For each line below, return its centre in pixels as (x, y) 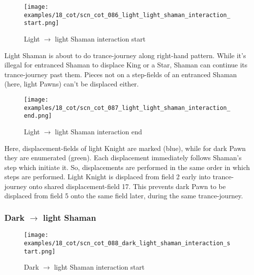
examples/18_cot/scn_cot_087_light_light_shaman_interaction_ (127, 108)
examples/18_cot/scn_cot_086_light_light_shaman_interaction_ (127, 15)
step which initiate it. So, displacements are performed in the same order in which (127, 167)
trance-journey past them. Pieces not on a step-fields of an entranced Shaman (121, 74)
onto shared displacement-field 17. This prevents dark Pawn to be (127, 186)
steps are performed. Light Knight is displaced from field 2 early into (107, 177)
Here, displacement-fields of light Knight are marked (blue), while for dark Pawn (125, 148)
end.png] (38, 116)
